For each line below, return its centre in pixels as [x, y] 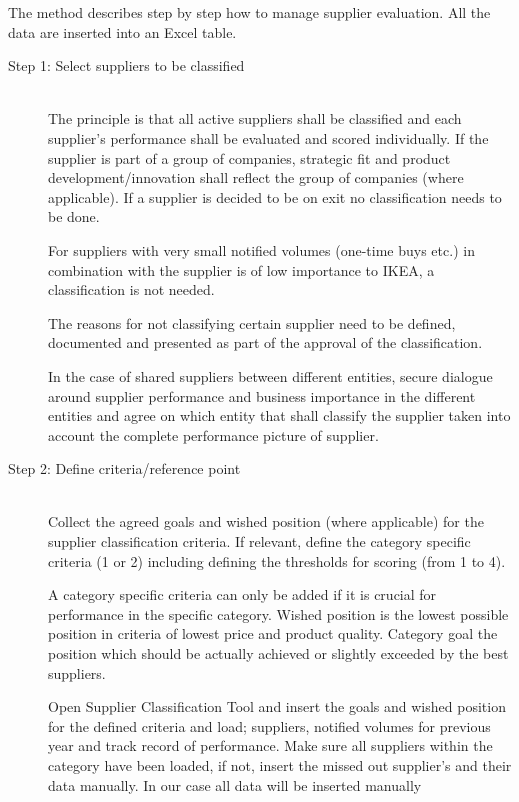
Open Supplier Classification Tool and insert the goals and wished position [277, 706]
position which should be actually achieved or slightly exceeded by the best [278, 653]
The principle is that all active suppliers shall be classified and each [255, 118]
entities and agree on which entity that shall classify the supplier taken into [279, 415]
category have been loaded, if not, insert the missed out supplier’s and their [280, 765]
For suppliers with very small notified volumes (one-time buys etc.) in [261, 249]
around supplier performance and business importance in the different [262, 395]
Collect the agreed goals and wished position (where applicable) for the [266, 521]
